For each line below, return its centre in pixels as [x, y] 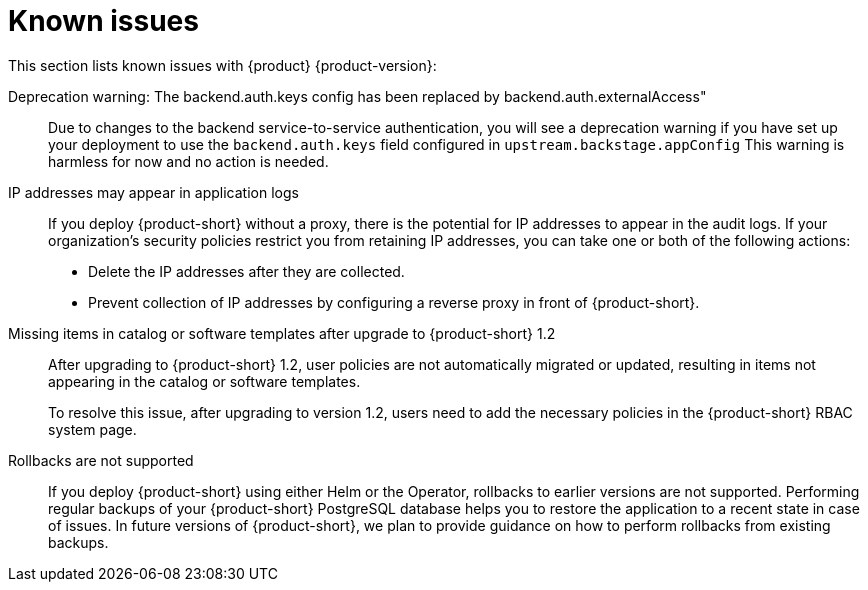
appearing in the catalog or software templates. [204, 381]
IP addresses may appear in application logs [153, 192]
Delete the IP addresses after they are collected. [246, 271]
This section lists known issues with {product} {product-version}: [222, 65]
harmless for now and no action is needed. [188, 161]
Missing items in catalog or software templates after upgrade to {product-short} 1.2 [282, 333]
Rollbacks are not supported [101, 460]
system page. [92, 429]
